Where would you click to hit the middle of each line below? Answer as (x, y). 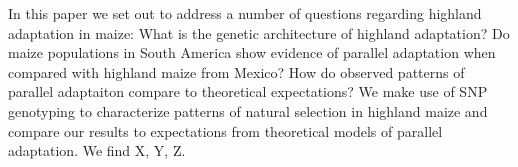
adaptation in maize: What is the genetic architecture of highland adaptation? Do (259, 32)
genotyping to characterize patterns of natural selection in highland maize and (248, 110)
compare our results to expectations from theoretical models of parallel (225, 130)
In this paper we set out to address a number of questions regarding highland (245, 13)
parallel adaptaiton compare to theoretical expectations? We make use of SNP (248, 91)
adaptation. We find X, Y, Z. (97, 150)
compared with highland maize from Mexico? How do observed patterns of (236, 71)
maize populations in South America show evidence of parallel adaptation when (252, 52)
